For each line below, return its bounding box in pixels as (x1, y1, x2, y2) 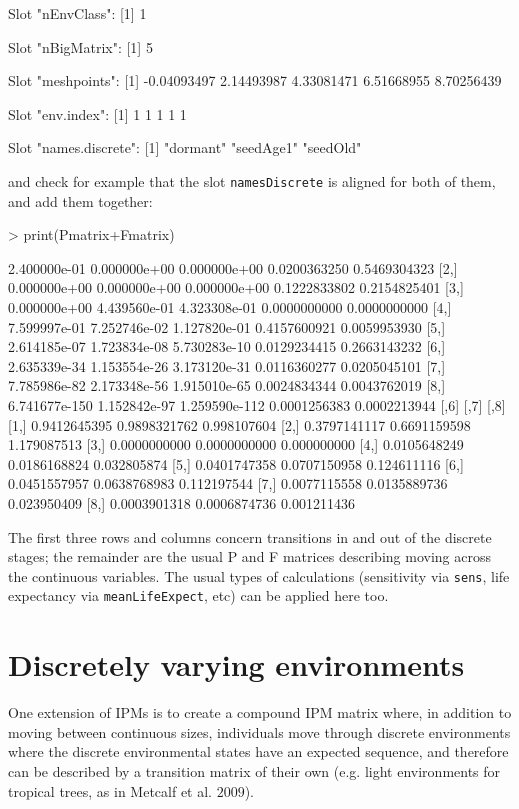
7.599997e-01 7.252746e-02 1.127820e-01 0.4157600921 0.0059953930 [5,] (8, 316, 446, 337)
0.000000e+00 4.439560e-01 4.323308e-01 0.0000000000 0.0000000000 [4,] (8, 297, 452, 317)
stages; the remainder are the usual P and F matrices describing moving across (8, 546, 491, 567)
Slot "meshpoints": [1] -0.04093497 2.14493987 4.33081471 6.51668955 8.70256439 (8, 70, 502, 91)
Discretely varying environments (8, 644, 465, 685)
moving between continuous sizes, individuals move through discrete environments (8, 721, 511, 742)
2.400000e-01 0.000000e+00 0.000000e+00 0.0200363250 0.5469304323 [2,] (8, 257, 458, 278)
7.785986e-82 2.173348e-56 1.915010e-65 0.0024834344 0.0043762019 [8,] (8, 375, 446, 396)
